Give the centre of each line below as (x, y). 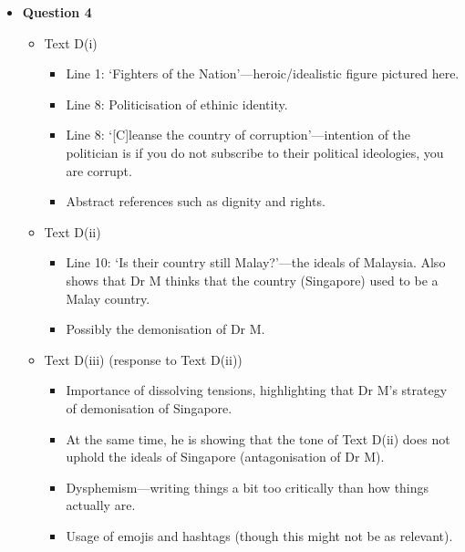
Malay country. (108, 298)
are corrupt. (99, 170)
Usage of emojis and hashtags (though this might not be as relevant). (259, 535)
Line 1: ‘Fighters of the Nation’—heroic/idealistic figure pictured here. (263, 73)
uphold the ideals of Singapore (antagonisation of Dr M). (225, 457)
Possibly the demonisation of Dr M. (165, 329)
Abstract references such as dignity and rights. (196, 201)
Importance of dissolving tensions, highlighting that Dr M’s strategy (257, 390)
